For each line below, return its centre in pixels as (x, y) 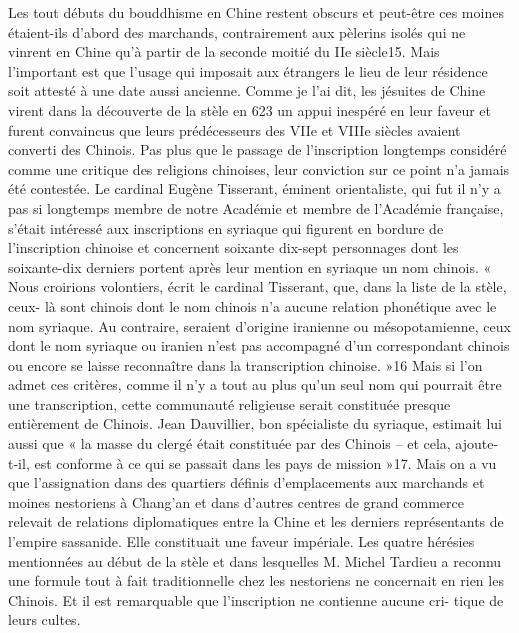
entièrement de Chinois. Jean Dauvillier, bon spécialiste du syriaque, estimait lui (255, 423)
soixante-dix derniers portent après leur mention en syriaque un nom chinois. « (250, 266)
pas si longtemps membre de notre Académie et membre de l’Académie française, (256, 207)
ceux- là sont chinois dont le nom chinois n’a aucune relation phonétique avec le (252, 305)
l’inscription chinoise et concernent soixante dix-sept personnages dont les (233, 247)
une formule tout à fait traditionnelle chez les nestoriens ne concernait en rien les (256, 580)
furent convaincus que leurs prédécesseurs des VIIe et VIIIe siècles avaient (234, 129)
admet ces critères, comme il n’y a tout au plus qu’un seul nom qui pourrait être (255, 384)
